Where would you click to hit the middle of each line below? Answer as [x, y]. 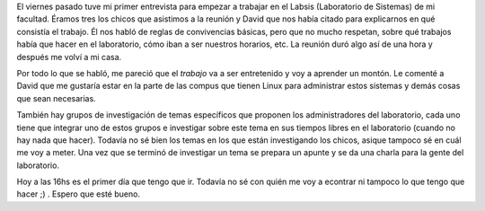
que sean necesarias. [56, 98]
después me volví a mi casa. [69, 57]
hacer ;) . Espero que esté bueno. [79, 194]
